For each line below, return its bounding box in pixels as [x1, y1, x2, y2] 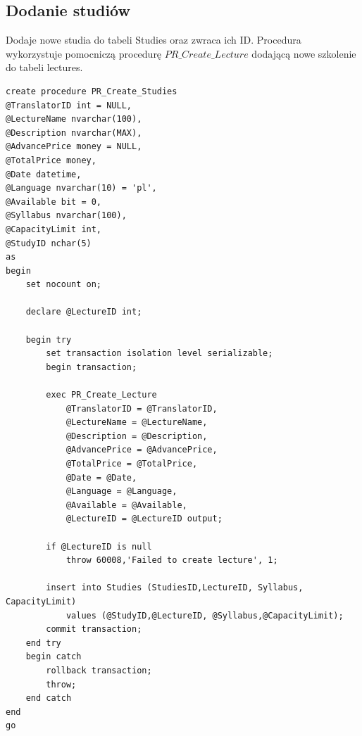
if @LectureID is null [46, 541, 152, 552]
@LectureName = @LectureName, [65, 417, 208, 428]
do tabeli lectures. [6, 60, 83, 75]
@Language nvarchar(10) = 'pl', [6, 183, 157, 193]
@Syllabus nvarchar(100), [6, 210, 127, 221]
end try [25, 637, 61, 648]
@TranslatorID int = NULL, [6, 100, 132, 110]
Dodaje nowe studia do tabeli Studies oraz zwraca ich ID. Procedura [6, 32, 301, 47]
